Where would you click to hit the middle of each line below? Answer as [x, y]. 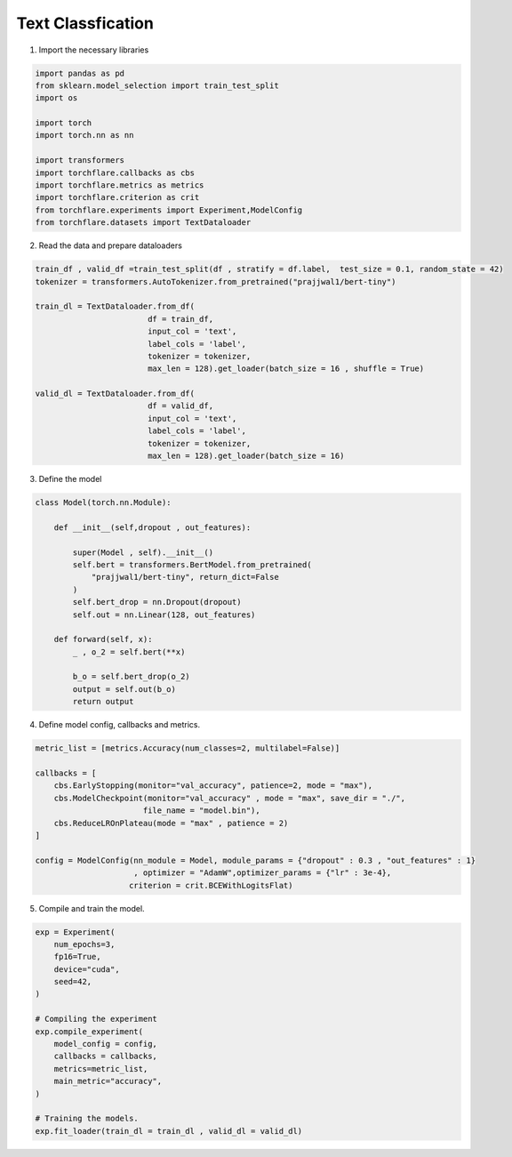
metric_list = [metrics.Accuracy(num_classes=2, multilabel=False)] [188, 748]
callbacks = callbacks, [105, 1057]
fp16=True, [77, 957]
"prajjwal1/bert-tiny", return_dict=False [185, 577]
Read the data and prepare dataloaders [110, 245]
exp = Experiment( [75, 932]
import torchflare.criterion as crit [117, 197]
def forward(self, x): [103, 639]
